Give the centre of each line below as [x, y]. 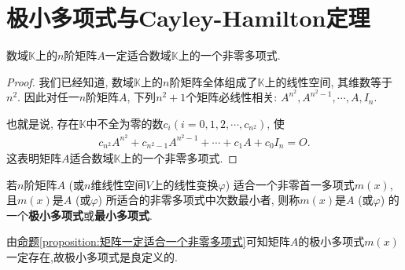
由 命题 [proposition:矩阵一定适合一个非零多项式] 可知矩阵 [148, 241]
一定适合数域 [138, 55]
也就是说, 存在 [43, 123]
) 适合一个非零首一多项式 [290, 184]
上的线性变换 [185, 184]
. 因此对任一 [48, 97]
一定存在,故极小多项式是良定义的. [92, 257]
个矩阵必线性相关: [232, 97]
